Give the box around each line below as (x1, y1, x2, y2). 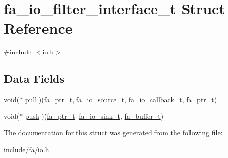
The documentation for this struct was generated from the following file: (4, 127, 223, 138)
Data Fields (4, 71, 65, 86)
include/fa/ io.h (4, 144, 49, 154)
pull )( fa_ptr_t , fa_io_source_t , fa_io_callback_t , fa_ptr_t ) (25, 94, 217, 105)
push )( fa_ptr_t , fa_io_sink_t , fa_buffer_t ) (25, 110, 164, 121)
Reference (4, 18, 73, 38)
